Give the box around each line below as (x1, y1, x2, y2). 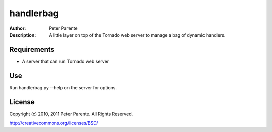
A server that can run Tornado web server (22, 58, 109, 64)
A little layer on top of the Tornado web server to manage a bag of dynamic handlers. (49, 32, 226, 38)
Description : (9, 32, 36, 38)
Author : (9, 25, 26, 31)
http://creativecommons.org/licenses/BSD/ (9, 120, 98, 126)
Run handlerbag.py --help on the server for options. (9, 84, 117, 90)
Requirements (9, 45, 55, 54)
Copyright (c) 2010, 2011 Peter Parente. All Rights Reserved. (9, 111, 133, 117)
